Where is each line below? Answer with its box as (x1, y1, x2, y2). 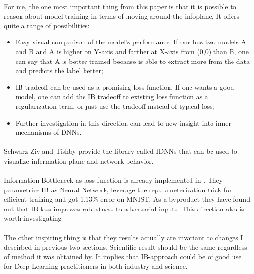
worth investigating (4, 213, 62, 223)
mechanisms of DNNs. (15, 127, 82, 137)
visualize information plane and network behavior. (4, 155, 154, 166)
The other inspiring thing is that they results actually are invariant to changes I (4, 232, 243, 242)
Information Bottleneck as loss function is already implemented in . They (4, 175, 223, 185)
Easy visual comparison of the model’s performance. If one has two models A (15, 37, 246, 47)
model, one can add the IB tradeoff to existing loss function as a (15, 91, 208, 102)
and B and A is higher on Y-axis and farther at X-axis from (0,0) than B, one (15, 46, 249, 56)
